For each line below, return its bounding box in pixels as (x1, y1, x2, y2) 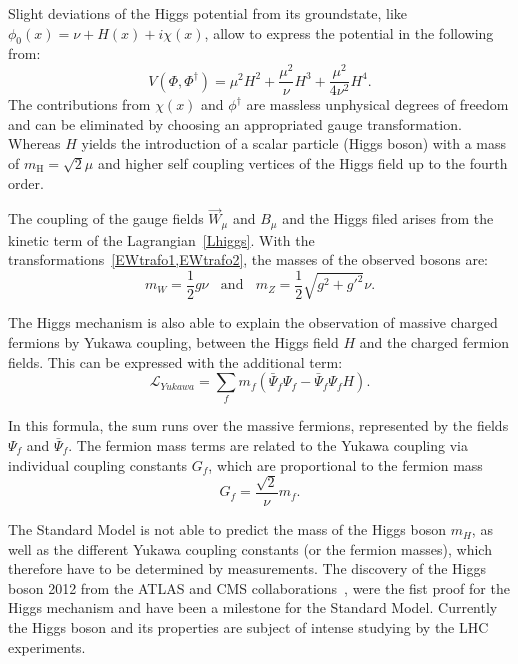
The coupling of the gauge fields (8, 208, 204, 229)
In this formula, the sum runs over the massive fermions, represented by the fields (8, 415, 509, 436)
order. (8, 172, 44, 193)
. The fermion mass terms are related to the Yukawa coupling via (68, 435, 468, 456)
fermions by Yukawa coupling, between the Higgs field (8, 331, 339, 352)
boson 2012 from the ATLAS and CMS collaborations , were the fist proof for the (8, 577, 510, 598)
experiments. (8, 636, 86, 657)
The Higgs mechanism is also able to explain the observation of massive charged (8, 312, 498, 333)
